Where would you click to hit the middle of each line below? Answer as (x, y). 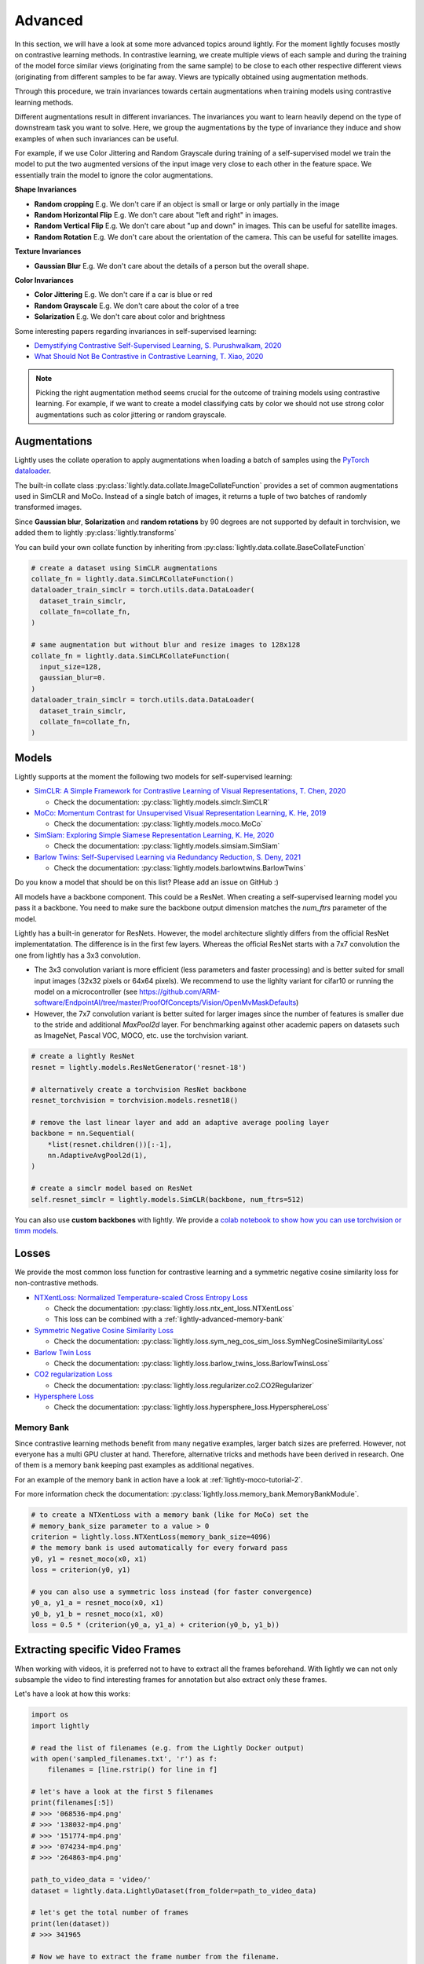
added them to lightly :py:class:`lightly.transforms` (95, 533)
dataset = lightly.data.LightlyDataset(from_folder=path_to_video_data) (174, 1891)
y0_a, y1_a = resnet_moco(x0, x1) (97, 1603)
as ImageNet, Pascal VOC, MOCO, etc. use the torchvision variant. (141, 1035)
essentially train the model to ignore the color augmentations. (114, 175)
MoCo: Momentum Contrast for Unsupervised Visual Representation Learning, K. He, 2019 (180, 813)
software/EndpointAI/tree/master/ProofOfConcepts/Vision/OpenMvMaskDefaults (165, 1002)
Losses (33, 1253)
